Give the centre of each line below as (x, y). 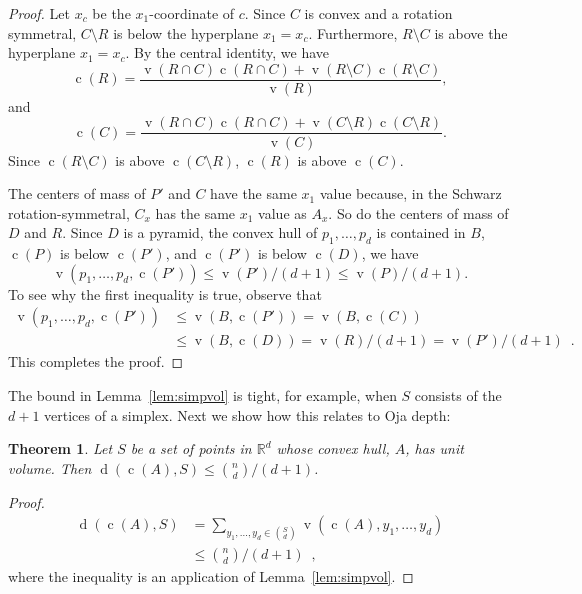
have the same (253, 193)
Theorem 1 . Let (60, 448)
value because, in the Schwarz (410, 193)
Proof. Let (39, 13)
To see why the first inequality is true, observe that (165, 293)
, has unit (434, 448)
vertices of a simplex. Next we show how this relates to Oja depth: (247, 414)
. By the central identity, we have (227, 52)
